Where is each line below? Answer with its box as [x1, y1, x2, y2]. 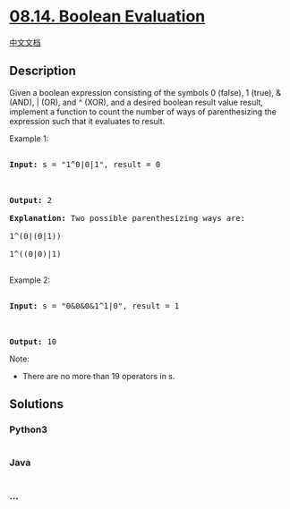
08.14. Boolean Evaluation [9, 6, 206, 27]
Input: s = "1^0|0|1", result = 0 [9, 159, 161, 169]
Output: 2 [9, 195, 52, 205]
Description [9, 64, 76, 79]
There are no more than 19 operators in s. [21, 370, 175, 381]
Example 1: [9, 132, 49, 144]
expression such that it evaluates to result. [9, 115, 166, 126]
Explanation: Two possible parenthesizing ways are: [9, 213, 246, 223]
